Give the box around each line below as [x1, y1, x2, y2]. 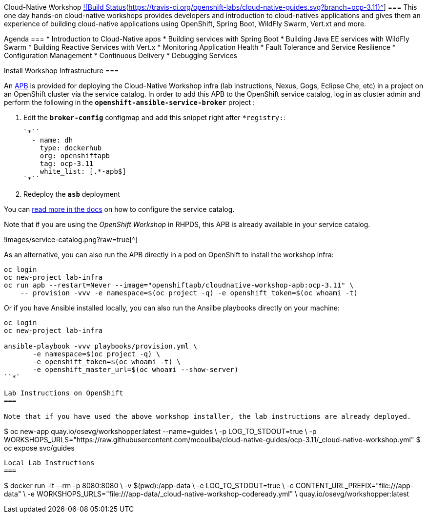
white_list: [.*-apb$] [40, 167, 126, 175]
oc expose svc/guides [4, 444, 75, 452]
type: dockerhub [40, 144, 102, 152]
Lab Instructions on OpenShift [4, 389, 123, 397]
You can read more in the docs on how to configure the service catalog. [4, 205, 235, 213]
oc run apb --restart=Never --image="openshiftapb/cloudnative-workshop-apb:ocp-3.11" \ [4, 281, 354, 289]
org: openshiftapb [40, 152, 110, 160]
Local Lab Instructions [4, 459, 95, 467]
